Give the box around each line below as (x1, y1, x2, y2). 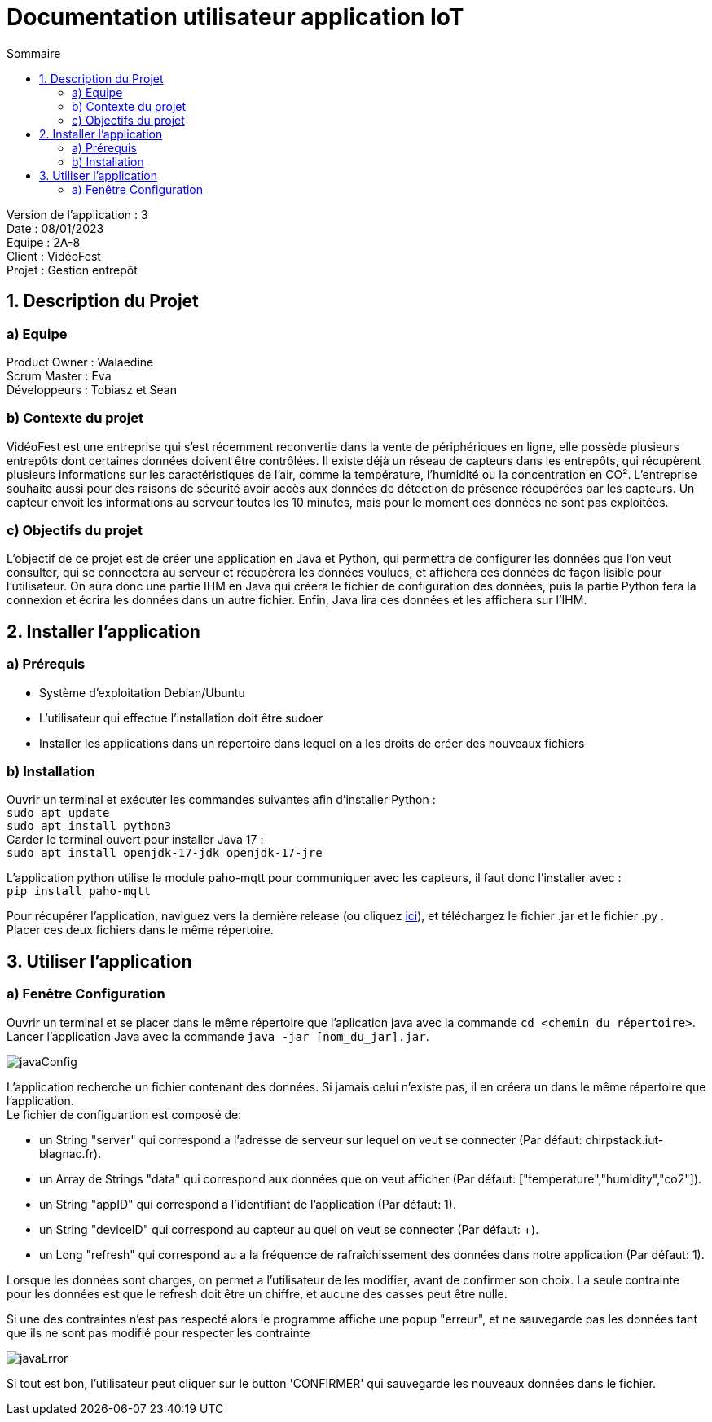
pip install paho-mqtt (7, 884, 152, 898)
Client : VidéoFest (7, 248, 101, 263)
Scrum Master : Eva (7, 368, 112, 383)
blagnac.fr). (39, 1146, 102, 1161)
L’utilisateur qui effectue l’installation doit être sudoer (39, 710, 323, 725)
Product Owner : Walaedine (7, 354, 154, 369)
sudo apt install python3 (7, 819, 172, 833)
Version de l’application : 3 (7, 207, 148, 222)
